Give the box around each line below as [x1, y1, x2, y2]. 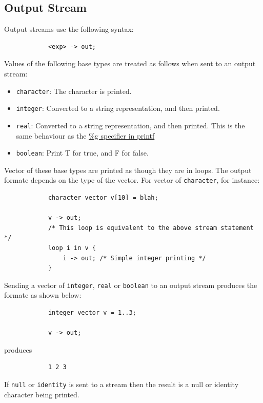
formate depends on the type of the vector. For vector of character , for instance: [4, 175, 260, 185]
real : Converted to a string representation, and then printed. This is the [16, 120, 245, 130]
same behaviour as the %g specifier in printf [16, 130, 155, 141]
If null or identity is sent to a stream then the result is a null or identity [4, 379, 239, 390]
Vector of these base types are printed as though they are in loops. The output [4, 164, 252, 175]
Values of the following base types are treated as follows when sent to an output [4, 58, 256, 69]
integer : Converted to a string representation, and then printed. [16, 103, 220, 113]
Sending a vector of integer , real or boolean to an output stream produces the [4, 279, 257, 290]
